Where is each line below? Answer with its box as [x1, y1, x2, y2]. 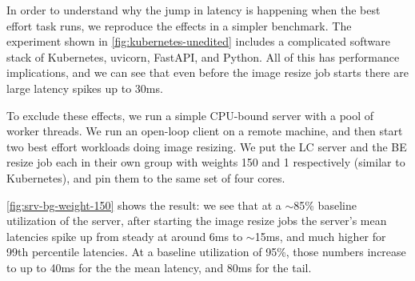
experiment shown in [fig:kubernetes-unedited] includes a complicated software [6, 33, 390, 50]
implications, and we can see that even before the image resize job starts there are [6, 64, 409, 81]
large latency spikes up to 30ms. [6, 79, 163, 96]
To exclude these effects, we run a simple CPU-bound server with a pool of [6, 106, 374, 123]
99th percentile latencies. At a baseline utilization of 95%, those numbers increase [6, 243, 406, 260]
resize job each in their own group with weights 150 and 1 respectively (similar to [6, 154, 405, 171]
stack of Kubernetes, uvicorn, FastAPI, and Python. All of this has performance [6, 48, 400, 65]
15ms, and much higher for [254, 227, 386, 244]
